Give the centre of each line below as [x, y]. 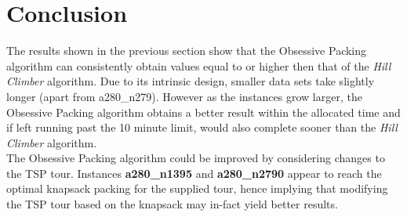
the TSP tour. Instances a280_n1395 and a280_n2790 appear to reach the [194, 173]
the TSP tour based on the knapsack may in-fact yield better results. [172, 204]
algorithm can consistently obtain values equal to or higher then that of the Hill [199, 65]
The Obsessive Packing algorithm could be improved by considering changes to [196, 158]
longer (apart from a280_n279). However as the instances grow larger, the [184, 96]
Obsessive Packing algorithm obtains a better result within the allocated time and [203, 112]
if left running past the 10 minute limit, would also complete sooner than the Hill [202, 127]
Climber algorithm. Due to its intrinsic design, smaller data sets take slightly [191, 81]
